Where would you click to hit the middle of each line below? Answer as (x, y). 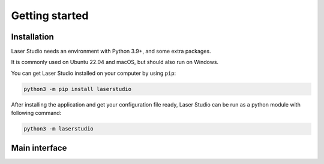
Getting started (50, 16)
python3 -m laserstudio (59, 129)
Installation (32, 37)
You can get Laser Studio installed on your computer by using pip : (94, 73)
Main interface (39, 148)
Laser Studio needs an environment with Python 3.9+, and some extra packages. (111, 51)
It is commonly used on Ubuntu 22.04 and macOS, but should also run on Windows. (115, 62)
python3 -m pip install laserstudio (78, 89)
